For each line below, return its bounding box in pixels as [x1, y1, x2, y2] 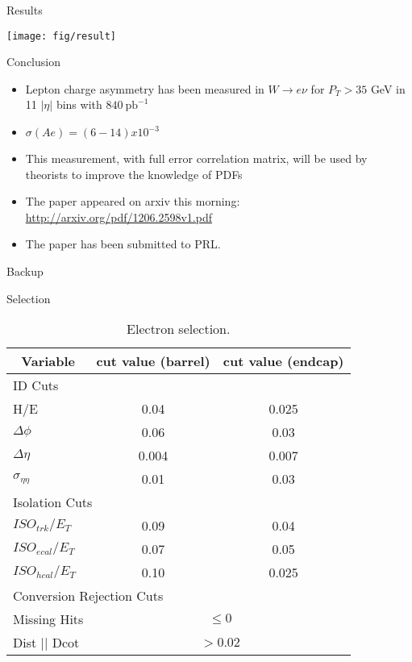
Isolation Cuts [13, 493, 93, 512]
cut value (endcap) [223, 352, 344, 371]
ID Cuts [13, 376, 59, 395]
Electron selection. [127, 319, 231, 339]
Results [6, 2, 43, 18]
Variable [21, 352, 76, 371]
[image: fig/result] [6, 30, 117, 42]
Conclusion [6, 53, 60, 70]
